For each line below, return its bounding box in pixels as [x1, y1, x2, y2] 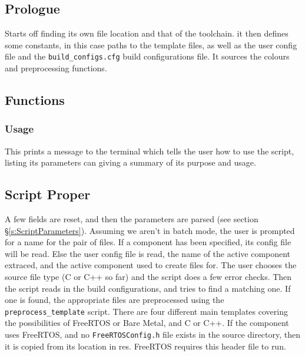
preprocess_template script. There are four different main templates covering [5, 305, 288, 317]
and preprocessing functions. [5, 62, 107, 74]
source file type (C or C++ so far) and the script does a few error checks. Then [5, 271, 292, 282]
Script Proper [5, 185, 91, 203]
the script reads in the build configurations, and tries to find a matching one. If [5, 282, 291, 294]
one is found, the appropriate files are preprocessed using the [5, 294, 224, 306]
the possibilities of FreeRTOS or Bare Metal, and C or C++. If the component [5, 317, 289, 329]
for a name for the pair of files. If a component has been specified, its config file [5, 236, 291, 248]
